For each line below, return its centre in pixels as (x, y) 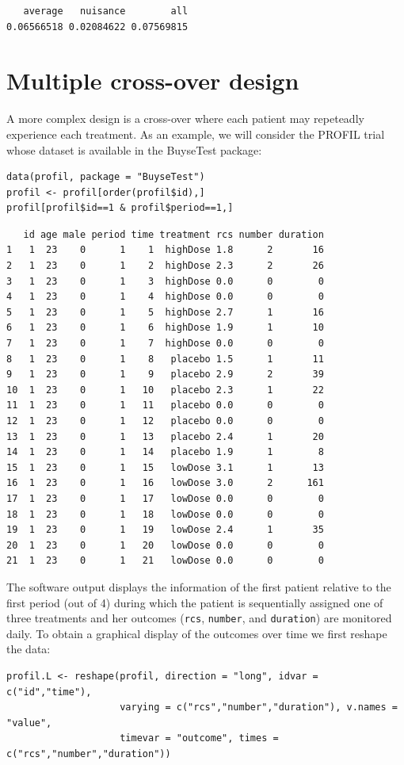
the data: (29, 649)
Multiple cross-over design (153, 80)
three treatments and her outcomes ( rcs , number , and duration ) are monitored (199, 618)
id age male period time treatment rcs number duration (173, 234)
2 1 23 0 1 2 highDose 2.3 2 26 (165, 266)
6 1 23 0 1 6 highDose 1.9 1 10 (165, 328)
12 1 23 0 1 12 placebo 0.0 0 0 (165, 421)
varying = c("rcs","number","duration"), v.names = (259, 708)
